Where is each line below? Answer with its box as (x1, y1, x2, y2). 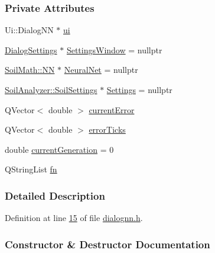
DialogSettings (5, 43, 57, 56)
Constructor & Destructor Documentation (5, 236, 210, 251)
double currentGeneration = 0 (5, 143, 114, 155)
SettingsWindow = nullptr (66, 43, 162, 56)
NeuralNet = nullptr (64, 63, 138, 76)
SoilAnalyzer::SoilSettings (5, 84, 97, 95)
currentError (89, 103, 135, 116)
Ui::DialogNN (5, 24, 54, 36)
